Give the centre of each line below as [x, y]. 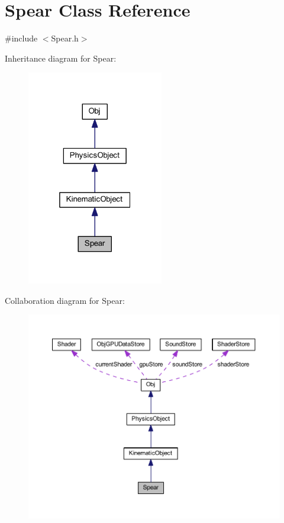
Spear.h [65, 38]
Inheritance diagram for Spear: [61, 58]
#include [21, 38]
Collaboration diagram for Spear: [65, 300]
